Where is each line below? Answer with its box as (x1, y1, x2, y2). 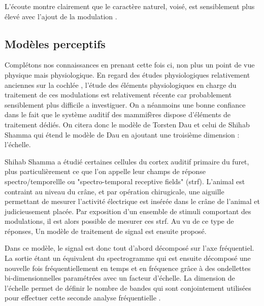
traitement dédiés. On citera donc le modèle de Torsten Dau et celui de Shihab (5, 119, 250, 129)
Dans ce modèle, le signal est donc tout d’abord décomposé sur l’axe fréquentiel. (5, 243, 254, 253)
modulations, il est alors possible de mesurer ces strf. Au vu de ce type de (5, 216, 234, 226)
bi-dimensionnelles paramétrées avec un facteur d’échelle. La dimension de (5, 273, 235, 283)
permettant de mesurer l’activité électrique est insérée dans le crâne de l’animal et (5, 196, 260, 207)
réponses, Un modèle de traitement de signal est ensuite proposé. (5, 225, 207, 236)
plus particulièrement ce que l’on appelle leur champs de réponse (5, 166, 206, 177)
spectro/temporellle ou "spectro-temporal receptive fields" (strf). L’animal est (5, 176, 245, 186)
